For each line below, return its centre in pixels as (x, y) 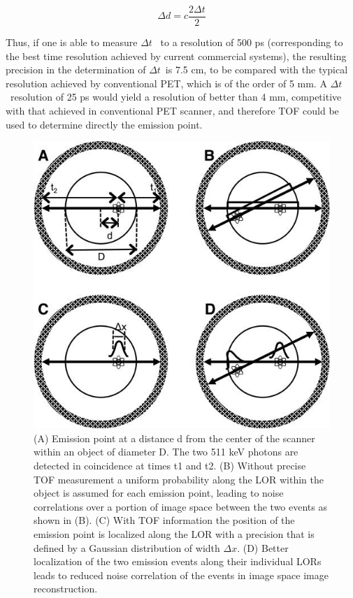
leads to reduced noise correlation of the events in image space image (181, 575)
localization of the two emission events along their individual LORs (178, 561)
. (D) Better (263, 547)
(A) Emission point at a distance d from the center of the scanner (174, 438)
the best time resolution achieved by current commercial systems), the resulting (176, 56)
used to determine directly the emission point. (104, 124)
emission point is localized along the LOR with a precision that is (174, 534)
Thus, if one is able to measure (72, 42)
